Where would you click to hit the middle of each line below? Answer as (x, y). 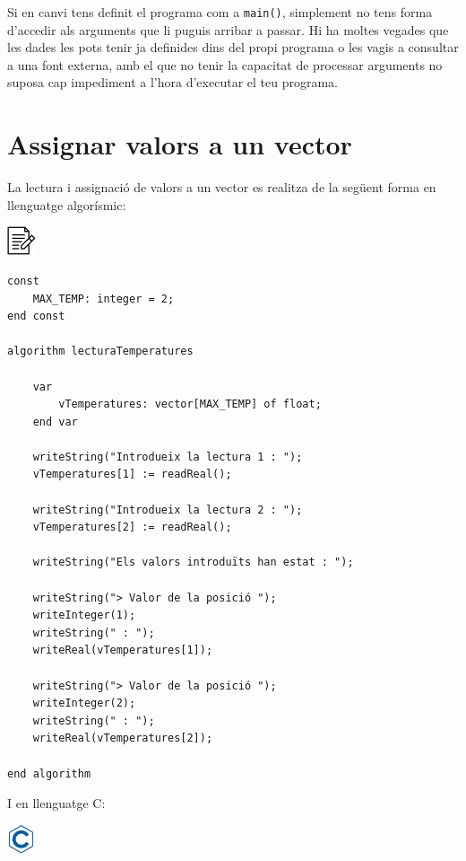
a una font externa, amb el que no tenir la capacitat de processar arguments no (225, 64)
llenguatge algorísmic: (67, 204)
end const (36, 316)
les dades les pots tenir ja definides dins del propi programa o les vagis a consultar (233, 47)
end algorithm (49, 773)
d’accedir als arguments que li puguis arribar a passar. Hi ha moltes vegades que (228, 29)
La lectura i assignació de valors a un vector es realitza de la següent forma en (222, 187)
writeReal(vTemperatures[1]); (123, 650)
